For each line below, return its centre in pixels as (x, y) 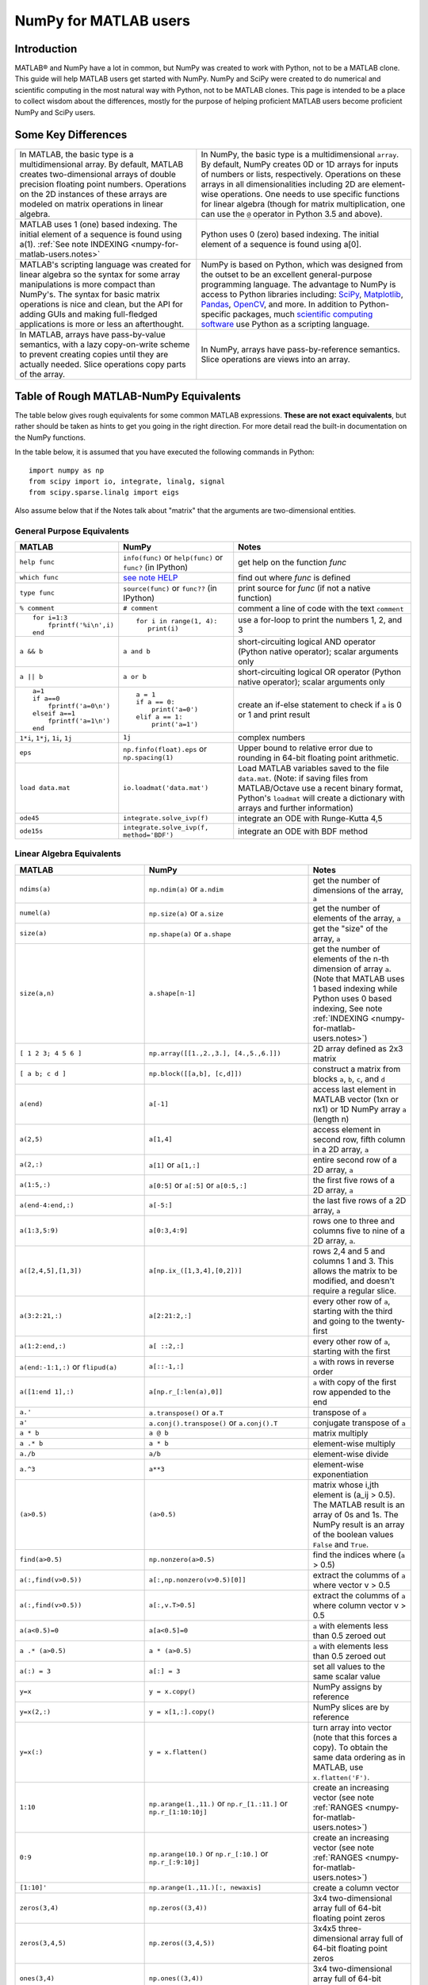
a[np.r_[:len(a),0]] (186, 1392)
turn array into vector (352, 1727)
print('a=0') (174, 709)
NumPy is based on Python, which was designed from (302, 264)
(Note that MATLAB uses (359, 978)
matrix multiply (340, 1433)
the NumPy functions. (50, 437)
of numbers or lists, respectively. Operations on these (301, 174)
